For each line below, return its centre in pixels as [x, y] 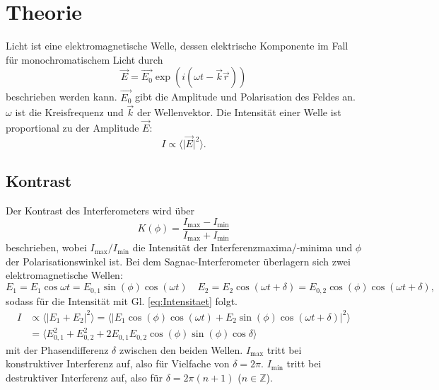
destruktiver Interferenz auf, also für [84, 377]
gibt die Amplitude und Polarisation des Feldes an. [245, 97]
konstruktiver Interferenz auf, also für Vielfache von [118, 363]
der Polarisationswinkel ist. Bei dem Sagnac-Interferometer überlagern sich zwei [178, 261]
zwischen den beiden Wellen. [181, 349]
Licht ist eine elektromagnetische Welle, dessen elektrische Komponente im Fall [177, 46]
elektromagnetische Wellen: [64, 275]
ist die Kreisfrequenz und [69, 112]
